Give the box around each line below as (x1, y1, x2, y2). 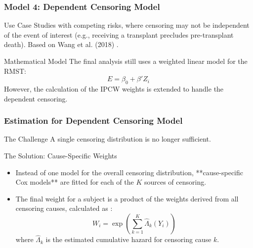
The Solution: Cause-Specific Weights (4, 150, 117, 160)
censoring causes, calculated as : (15, 203, 113, 213)
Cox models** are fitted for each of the (15, 177, 134, 187)
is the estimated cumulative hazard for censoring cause (45, 234, 211, 245)
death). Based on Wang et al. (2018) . (4, 39, 119, 50)
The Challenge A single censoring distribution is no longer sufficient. (4, 134, 211, 144)
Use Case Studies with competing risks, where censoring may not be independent (4, 20, 250, 30)
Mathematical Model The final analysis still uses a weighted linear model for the (4, 56, 248, 66)
